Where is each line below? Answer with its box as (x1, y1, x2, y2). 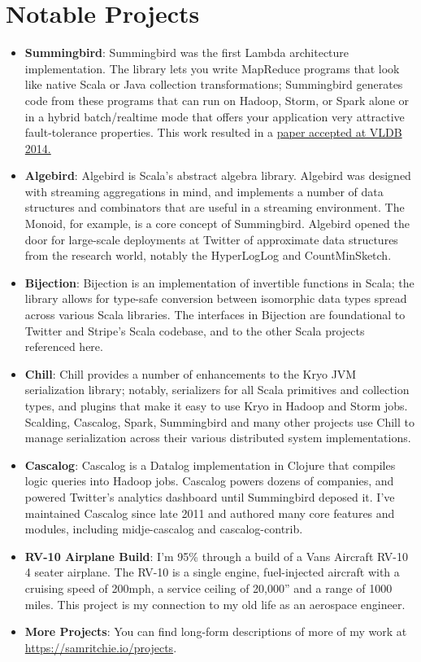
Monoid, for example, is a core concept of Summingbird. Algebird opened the (24, 215, 410, 232)
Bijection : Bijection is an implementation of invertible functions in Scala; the (24, 274, 414, 291)
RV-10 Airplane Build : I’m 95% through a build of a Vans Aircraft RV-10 (24, 547, 408, 564)
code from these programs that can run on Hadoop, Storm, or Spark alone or (24, 91, 410, 108)
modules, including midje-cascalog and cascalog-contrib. (24, 520, 303, 537)
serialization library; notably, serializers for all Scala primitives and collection (24, 381, 410, 398)
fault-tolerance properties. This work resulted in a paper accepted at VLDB (24, 124, 402, 141)
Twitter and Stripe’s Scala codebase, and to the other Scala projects (24, 322, 365, 339)
